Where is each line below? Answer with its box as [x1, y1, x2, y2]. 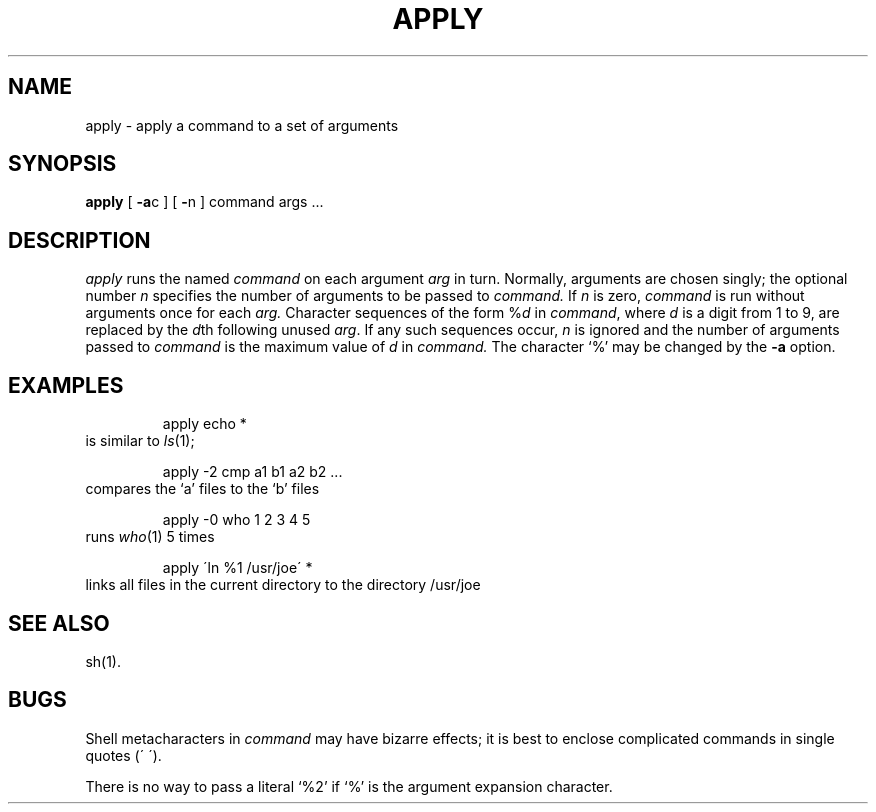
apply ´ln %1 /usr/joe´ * [162, 559, 313, 577]
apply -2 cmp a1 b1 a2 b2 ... [162, 463, 343, 481]
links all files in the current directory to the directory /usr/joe [85, 576, 481, 594]
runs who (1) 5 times [85, 528, 215, 546]
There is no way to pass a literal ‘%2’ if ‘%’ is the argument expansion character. [85, 777, 613, 795]
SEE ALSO [8, 610, 110, 636]
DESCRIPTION [8, 227, 151, 253]
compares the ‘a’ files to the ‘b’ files [85, 480, 320, 498]
